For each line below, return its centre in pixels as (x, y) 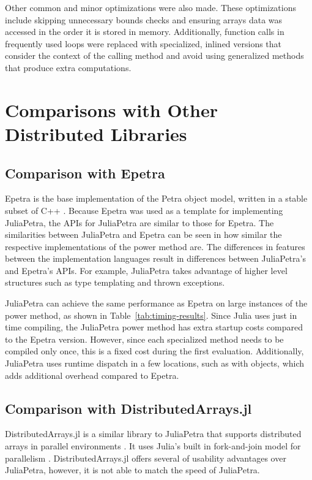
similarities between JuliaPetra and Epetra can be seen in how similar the (143, 234)
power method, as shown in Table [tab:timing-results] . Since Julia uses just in (151, 315)
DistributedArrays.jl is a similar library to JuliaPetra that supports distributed (153, 434)
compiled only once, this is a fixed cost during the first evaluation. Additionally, (154, 351)
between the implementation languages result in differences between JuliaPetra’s (155, 258)
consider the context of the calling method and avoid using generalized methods (154, 55)
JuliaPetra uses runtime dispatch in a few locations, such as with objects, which (155, 363)
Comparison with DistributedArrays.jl (128, 408)
